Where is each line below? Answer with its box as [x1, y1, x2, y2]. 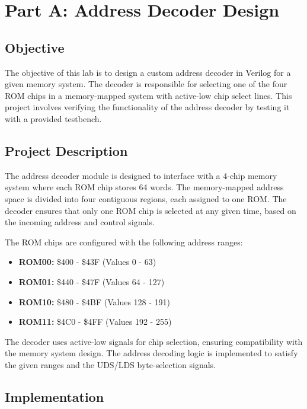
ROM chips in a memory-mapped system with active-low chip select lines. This [5, 89, 292, 101]
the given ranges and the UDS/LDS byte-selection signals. [5, 358, 216, 370]
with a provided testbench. [5, 112, 102, 124]
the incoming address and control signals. [5, 216, 155, 228]
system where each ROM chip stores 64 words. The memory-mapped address [5, 181, 284, 193]
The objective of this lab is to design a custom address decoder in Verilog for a [5, 66, 291, 78]
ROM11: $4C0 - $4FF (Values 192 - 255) [18, 315, 172, 328]
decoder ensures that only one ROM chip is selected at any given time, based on [5, 204, 296, 216]
